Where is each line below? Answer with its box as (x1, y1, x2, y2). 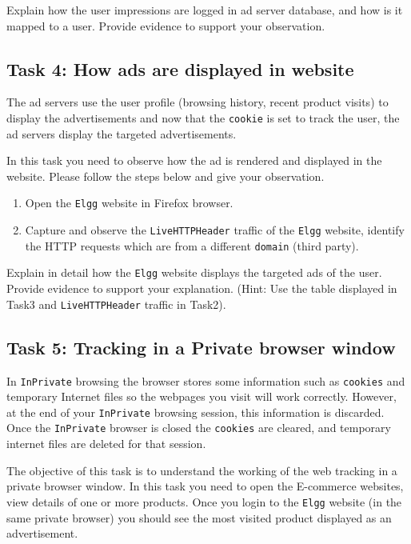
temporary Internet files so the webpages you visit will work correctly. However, (6, 388, 397, 405)
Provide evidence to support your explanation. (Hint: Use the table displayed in (6, 280, 397, 297)
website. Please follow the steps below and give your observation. (6, 167, 325, 184)
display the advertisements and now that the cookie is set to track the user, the (6, 109, 400, 126)
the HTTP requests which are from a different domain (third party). (25, 237, 359, 254)
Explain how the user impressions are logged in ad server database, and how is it (6, 2, 403, 18)
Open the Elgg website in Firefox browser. (25, 194, 233, 211)
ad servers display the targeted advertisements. (6, 125, 237, 142)
